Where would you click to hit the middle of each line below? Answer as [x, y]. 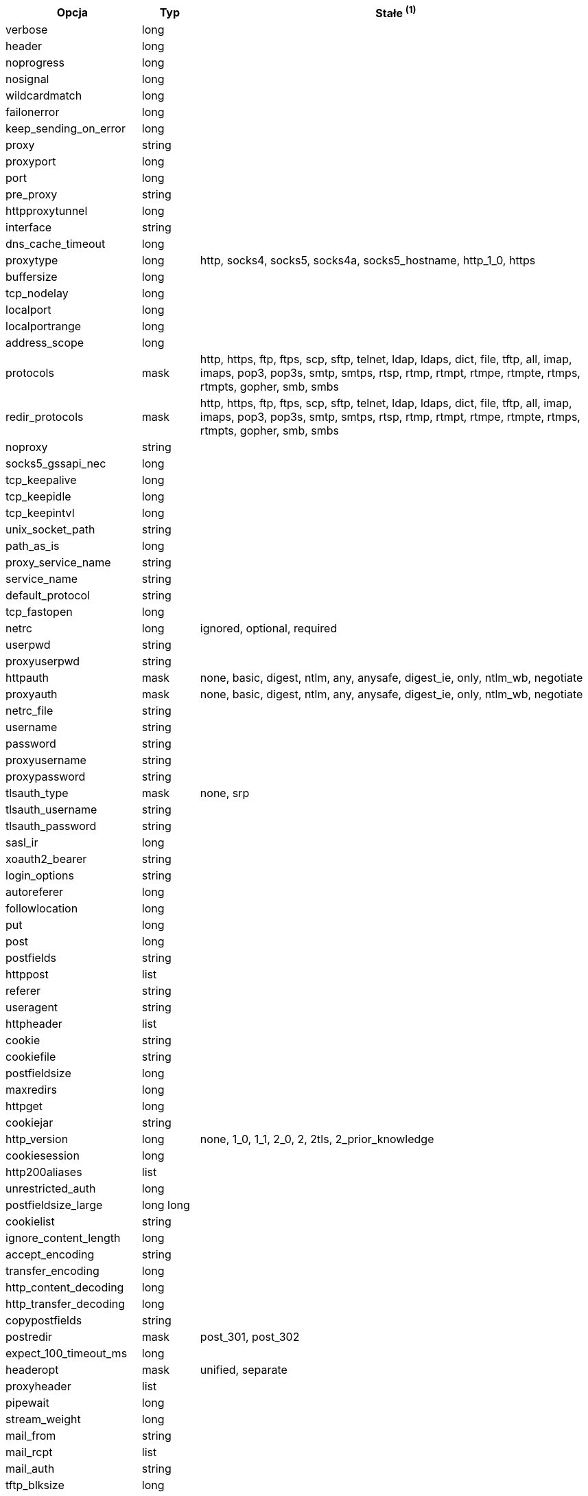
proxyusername [46, 760]
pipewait [27, 1403]
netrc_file [30, 711]
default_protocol [48, 596]
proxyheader [38, 1386]
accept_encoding [50, 1255]
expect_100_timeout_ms [67, 1354]
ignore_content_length [63, 1238]
